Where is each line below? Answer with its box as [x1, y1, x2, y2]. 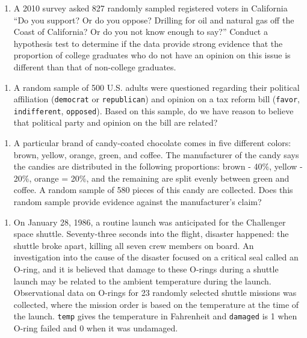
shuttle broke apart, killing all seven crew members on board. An [13, 239, 254, 251]
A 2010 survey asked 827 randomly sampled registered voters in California [13, 2, 288, 14]
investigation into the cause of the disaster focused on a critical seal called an [13, 251, 299, 263]
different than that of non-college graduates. [13, 60, 176, 73]
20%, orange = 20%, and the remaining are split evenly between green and [13, 171, 290, 184]
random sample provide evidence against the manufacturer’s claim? [13, 195, 262, 208]
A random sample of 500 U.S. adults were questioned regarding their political [13, 81, 300, 93]
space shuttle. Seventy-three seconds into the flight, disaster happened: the [13, 227, 289, 240]
